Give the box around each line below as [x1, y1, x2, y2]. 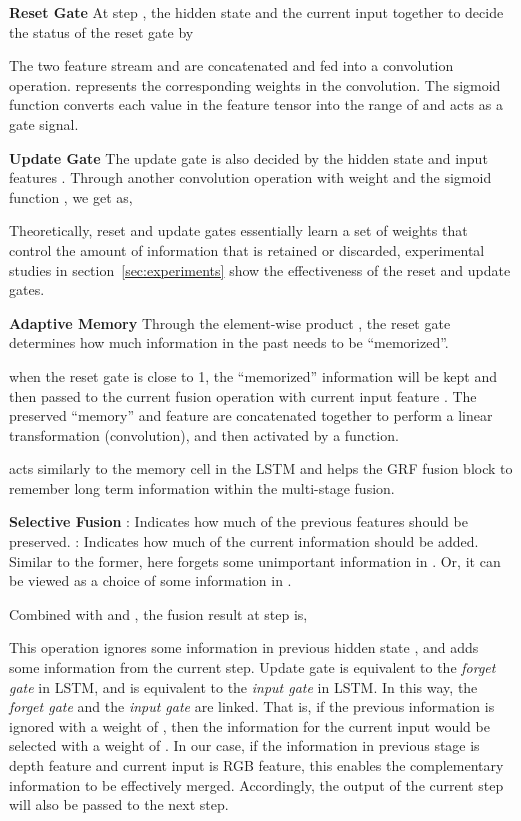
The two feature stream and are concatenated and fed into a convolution [9, 55, 454, 76]
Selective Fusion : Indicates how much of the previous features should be [9, 511, 468, 532]
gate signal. [9, 113, 79, 134]
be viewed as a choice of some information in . [9, 570, 292, 591]
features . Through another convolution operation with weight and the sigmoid [9, 167, 492, 188]
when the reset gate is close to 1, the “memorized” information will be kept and [9, 365, 497, 386]
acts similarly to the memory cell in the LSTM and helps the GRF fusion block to [9, 458, 513, 479]
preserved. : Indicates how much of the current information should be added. [9, 531, 479, 552]
